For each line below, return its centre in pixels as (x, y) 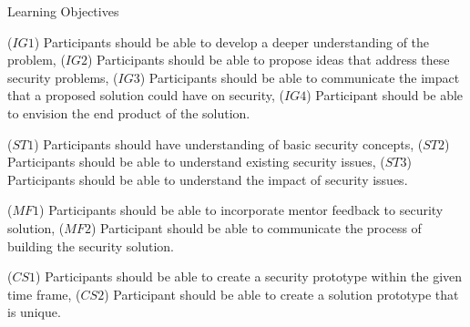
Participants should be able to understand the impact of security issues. (208, 179)
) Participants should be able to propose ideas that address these (269, 60)
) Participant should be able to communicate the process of (256, 227)
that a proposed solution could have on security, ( (146, 95)
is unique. (34, 312)
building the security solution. (91, 245)
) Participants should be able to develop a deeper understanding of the (232, 41)
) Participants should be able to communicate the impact (300, 77)
